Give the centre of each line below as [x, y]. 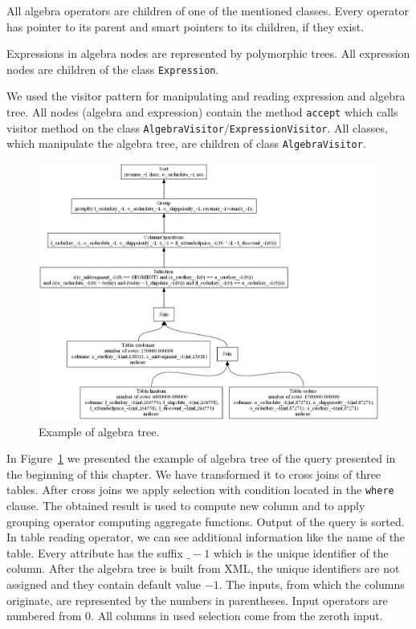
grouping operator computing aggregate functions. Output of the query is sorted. [206, 521]
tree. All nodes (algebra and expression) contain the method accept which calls [202, 112]
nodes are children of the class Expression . [113, 69]
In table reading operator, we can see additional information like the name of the [206, 537]
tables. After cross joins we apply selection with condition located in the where [200, 490]
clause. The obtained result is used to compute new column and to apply [186, 505]
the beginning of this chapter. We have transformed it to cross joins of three [194, 474]
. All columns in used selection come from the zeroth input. [237, 616]
